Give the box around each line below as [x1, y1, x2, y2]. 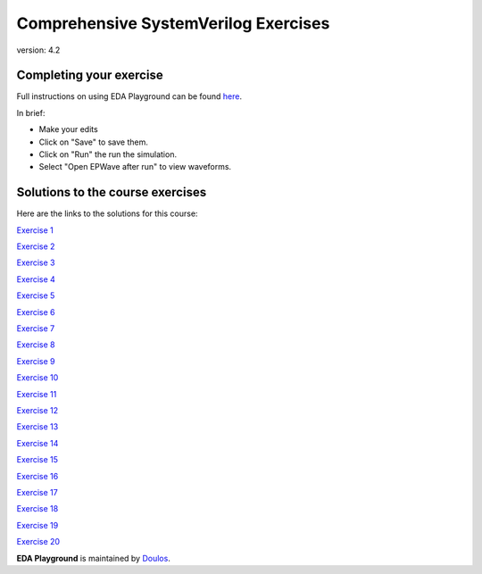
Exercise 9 [16, 355, 55, 366]
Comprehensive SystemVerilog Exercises [16, 13, 330, 33]
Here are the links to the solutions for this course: [16, 208, 198, 219]
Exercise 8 [16, 339, 55, 350]
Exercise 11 [16, 388, 57, 399]
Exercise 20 [16, 537, 61, 547]
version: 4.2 [16, 45, 61, 55]
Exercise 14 [16, 437, 59, 448]
